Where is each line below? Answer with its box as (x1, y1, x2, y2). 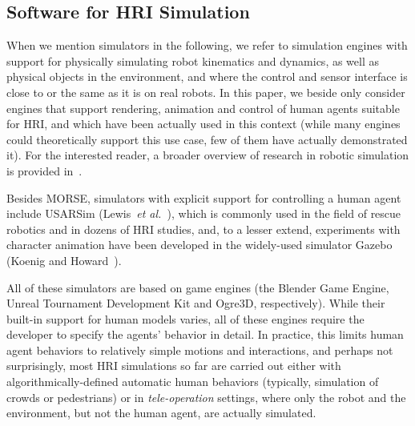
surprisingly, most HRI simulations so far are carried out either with (6, 357, 341, 374)
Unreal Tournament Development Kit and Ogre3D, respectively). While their (6, 295, 385, 311)
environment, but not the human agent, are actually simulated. (6, 404, 316, 421)
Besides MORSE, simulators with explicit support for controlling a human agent (6, 189, 401, 206)
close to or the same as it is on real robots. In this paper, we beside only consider (6, 83, 405, 100)
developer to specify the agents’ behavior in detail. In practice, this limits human (6, 326, 404, 343)
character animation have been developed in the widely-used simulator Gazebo (6, 236, 393, 253)
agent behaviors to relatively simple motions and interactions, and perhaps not (6, 341, 393, 358)
